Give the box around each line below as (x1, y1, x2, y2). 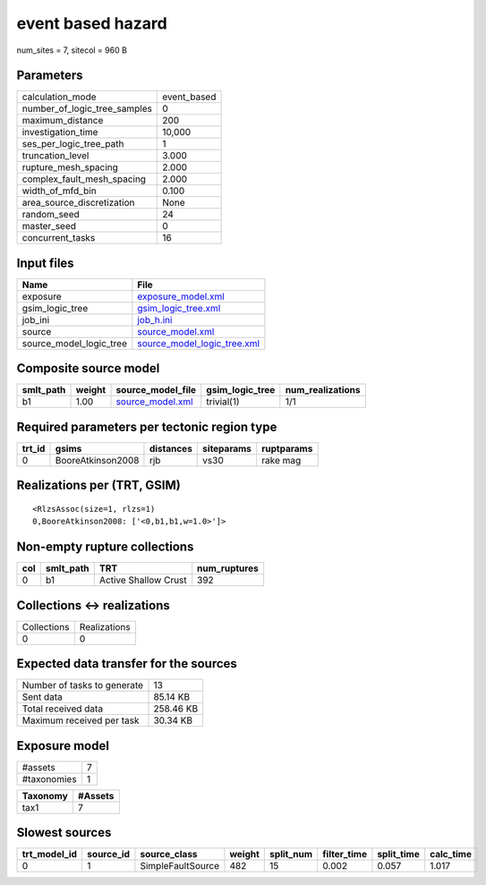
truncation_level (21, 149, 90, 162)
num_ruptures (197, 562, 259, 574)
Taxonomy (21, 789, 69, 802)
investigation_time (21, 126, 98, 139)
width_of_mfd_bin (21, 184, 98, 197)
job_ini (21, 313, 50, 326)
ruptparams (260, 443, 313, 455)
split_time (377, 848, 420, 861)
